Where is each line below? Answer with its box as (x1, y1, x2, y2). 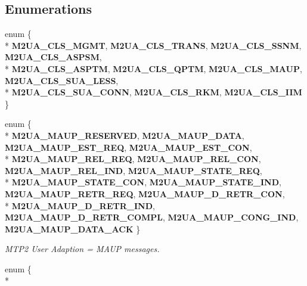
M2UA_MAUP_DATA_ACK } (5, 222, 141, 235)
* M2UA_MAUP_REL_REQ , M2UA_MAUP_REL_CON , (5, 153, 261, 165)
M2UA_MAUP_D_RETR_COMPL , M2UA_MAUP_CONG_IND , (5, 211, 299, 223)
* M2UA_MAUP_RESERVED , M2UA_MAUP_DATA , (5, 129, 244, 141)
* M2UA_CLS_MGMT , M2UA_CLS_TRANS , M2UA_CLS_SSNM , (5, 39, 302, 51)
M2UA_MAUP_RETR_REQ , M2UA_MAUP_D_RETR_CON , (5, 187, 285, 200)
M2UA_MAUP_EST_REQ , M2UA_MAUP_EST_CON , (5, 141, 252, 153)
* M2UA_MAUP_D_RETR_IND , (5, 199, 155, 212)
